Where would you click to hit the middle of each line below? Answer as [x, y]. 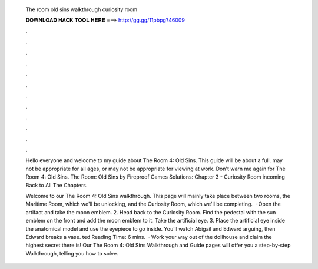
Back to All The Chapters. [57, 185]
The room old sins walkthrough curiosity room [82, 9]
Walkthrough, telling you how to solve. [72, 253]
